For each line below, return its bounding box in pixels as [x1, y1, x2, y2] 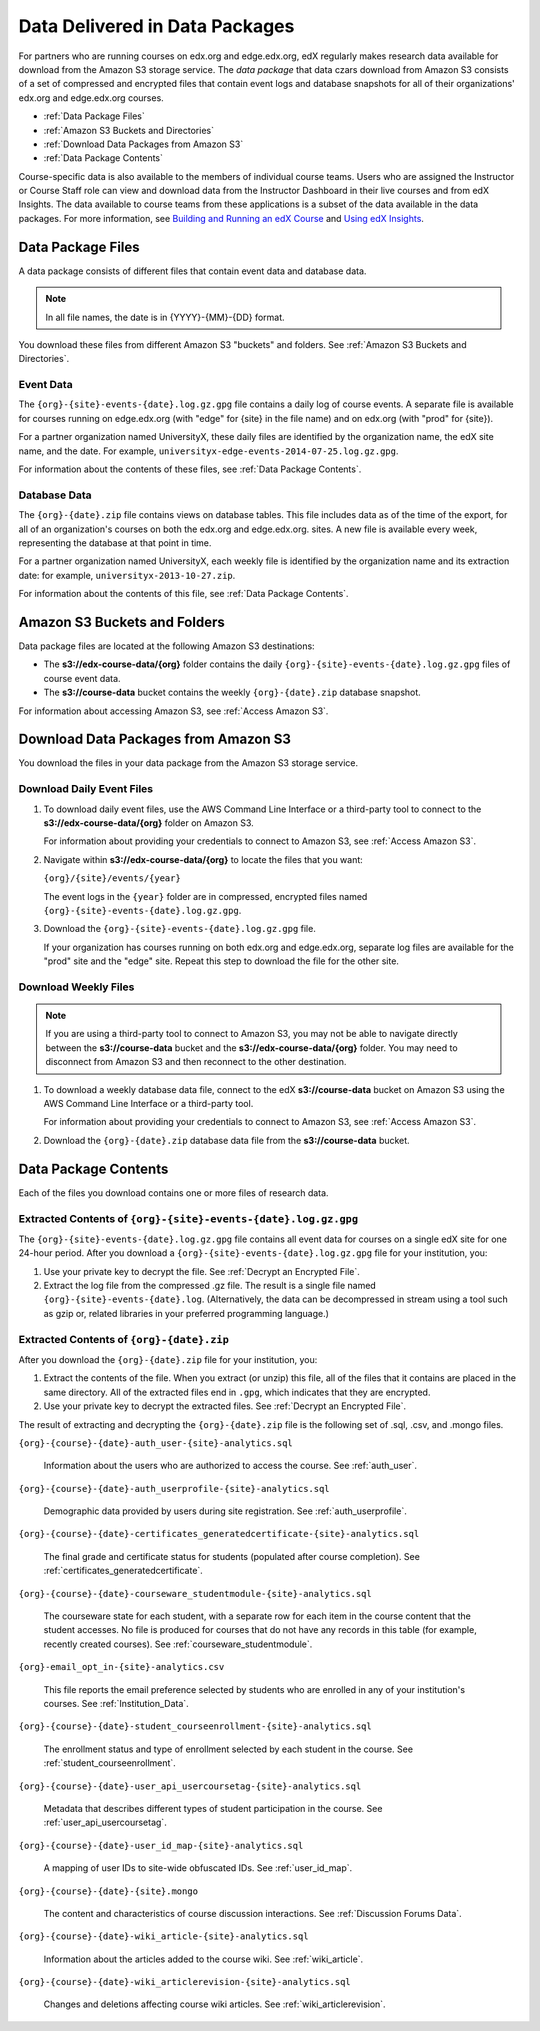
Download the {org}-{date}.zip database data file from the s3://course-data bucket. [43, 1134, 410, 1146]
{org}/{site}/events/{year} [43, 873, 182, 884]
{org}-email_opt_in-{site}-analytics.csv [18, 1661, 225, 1673]
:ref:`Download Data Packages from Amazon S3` [43, 138, 244, 150]
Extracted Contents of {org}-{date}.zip [18, 1332, 229, 1346]
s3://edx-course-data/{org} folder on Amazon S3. [43, 817, 254, 829]
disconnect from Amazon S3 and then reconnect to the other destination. [45, 1056, 347, 1068]
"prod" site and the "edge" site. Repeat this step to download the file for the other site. [43, 955, 400, 967]
